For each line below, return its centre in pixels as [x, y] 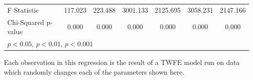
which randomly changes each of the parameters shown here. [94, 71]
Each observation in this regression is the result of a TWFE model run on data [122, 62]
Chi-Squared [26, 22]
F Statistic [23, 10]
